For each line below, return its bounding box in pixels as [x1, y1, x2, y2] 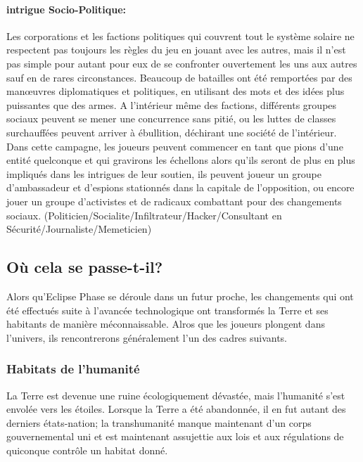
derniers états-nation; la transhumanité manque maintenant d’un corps [6, 415, 312, 430]
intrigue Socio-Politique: [6, 1, 127, 16]
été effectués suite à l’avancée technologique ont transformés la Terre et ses [6, 302, 329, 317]
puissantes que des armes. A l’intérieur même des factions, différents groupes [6, 97, 337, 112]
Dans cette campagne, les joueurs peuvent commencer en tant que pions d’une [6, 139, 343, 153]
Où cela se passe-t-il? [6, 256, 163, 278]
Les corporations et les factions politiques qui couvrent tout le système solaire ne [6, 28, 355, 43]
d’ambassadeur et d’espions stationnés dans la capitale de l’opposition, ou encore [6, 180, 355, 195]
